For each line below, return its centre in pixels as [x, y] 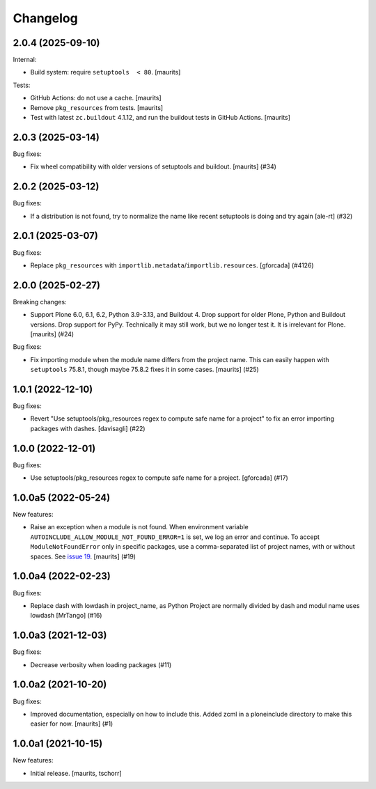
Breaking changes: [40, 302]
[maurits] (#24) [52, 334]
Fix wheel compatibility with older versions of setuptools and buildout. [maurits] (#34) [153, 166]
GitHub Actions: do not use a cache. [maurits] [96, 98]
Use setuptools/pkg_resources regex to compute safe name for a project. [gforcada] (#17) [159, 478]
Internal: [25, 60]
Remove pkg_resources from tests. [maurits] [97, 107]
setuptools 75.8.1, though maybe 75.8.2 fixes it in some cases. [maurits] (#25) [144, 370]
